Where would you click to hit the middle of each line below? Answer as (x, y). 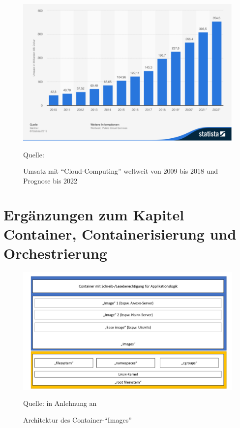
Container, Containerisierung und (120, 234)
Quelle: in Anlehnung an (60, 403)
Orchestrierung (55, 253)
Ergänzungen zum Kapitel (94, 214)
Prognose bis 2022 (50, 181)
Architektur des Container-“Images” (77, 419)
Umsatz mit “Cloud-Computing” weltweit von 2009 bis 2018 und (121, 171)
